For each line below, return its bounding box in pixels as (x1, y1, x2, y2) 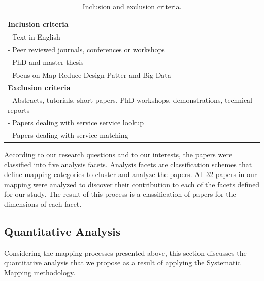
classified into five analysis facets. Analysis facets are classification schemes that (4, 159, 252, 169)
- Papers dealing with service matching (8, 129, 128, 140)
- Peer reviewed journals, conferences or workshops (8, 44, 165, 55)
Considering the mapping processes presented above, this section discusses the (4, 247, 247, 258)
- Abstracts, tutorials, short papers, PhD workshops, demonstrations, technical (8, 94, 253, 105)
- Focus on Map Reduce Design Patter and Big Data (8, 69, 171, 80)
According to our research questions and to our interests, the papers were (4, 149, 233, 160)
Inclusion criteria (8, 18, 69, 29)
